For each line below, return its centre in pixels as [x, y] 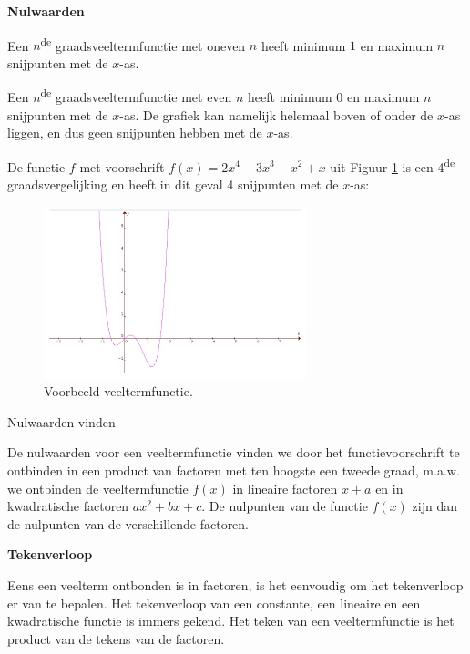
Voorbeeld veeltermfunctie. [118, 391]
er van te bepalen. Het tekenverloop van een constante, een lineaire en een [214, 603]
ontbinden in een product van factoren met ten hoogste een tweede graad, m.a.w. [234, 470]
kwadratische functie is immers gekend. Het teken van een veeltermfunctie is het [231, 621]
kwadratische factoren [68, 506]
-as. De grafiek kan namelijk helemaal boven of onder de [276, 114]
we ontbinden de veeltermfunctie [98, 488]
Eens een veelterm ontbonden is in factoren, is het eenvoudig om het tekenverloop [235, 585]
